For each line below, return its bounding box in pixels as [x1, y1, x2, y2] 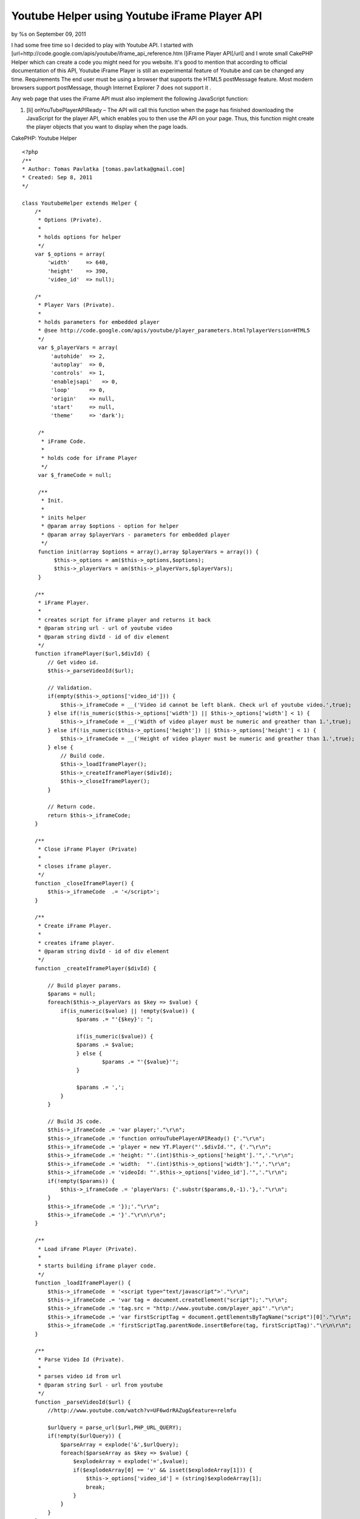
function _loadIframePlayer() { [34, 1280, 131, 1286]
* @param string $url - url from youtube [38, 1381, 163, 1388]
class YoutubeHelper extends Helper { [22, 199, 138, 207]
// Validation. [47, 684, 93, 691]
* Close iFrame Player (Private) [38, 846, 138, 853]
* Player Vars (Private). [38, 301, 115, 309]
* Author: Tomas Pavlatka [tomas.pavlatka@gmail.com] [22, 166, 185, 173]
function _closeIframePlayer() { [34, 880, 135, 886]
